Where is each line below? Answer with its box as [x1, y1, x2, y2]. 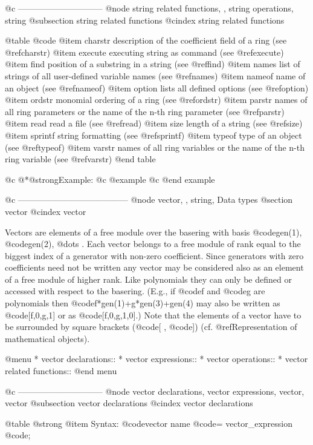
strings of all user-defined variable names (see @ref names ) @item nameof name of [5, 69, 306, 82]
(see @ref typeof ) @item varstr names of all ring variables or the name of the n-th [5, 140, 305, 153]
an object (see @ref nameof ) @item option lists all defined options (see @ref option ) [5, 81, 309, 94]
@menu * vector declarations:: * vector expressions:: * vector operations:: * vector [5, 352, 308, 365]
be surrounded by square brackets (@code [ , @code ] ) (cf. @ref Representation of [5, 320, 297, 333]
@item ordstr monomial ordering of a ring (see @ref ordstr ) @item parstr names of [5, 93, 308, 106]
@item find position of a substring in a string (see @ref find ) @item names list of [5, 58, 300, 70]
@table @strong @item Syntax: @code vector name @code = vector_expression [5, 417, 293, 429]
